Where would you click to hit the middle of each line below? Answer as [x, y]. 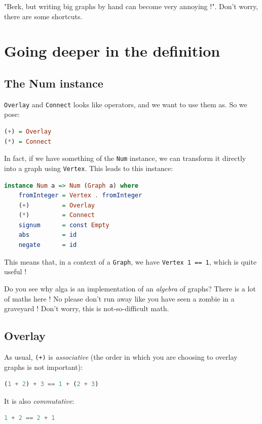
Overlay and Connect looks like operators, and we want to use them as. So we [126, 104]
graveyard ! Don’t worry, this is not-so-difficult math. [87, 308]
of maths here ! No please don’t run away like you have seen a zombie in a [119, 298]
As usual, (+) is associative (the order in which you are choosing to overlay [121, 356]
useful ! [15, 271]
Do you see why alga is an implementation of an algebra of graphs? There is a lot [130, 288]
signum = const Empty [64, 225]
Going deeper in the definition [112, 51]
